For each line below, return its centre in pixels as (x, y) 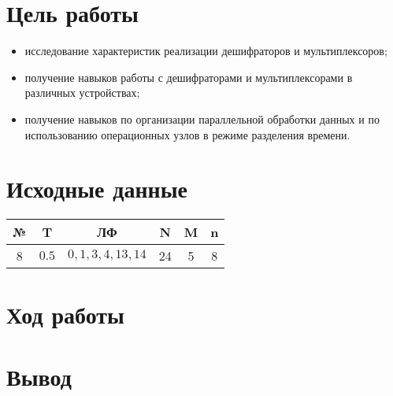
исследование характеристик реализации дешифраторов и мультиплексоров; (206, 51)
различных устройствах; (82, 93)
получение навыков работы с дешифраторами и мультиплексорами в (189, 77)
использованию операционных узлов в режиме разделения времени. (187, 134)
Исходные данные (97, 189)
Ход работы (65, 315)
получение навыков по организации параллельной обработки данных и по (202, 118)
